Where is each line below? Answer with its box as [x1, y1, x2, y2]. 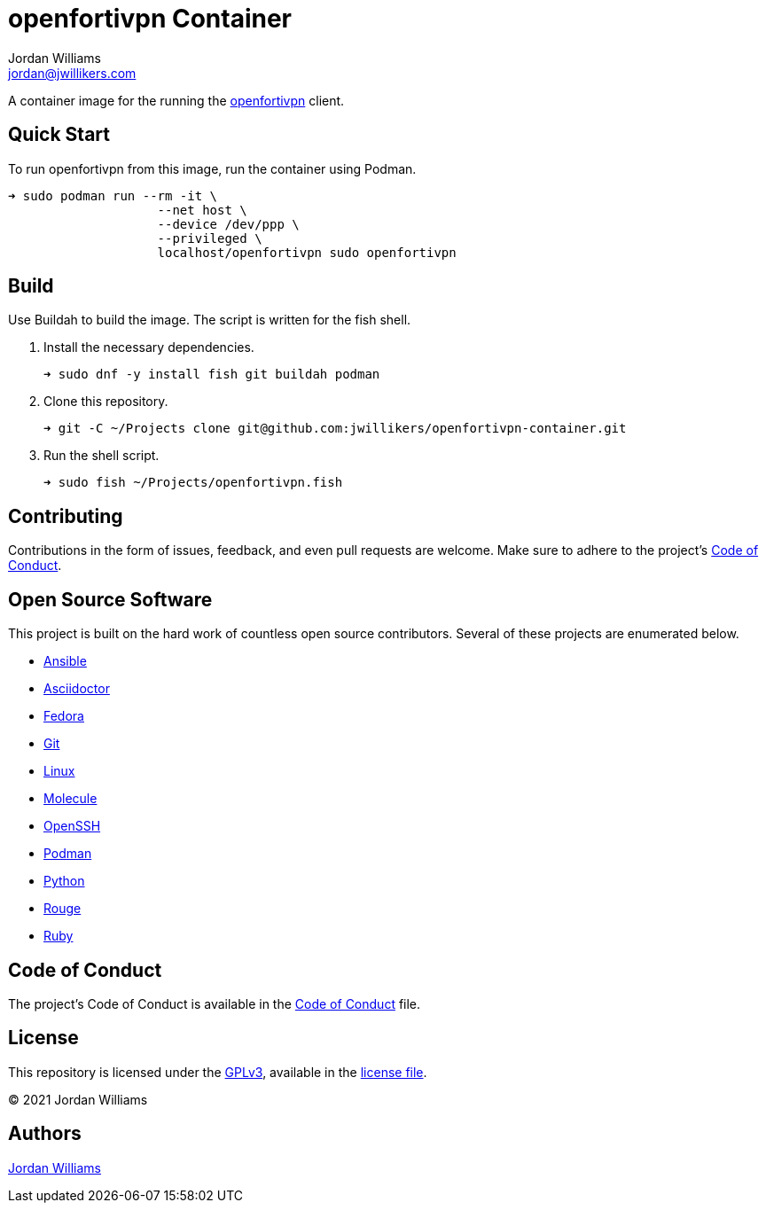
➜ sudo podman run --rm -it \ [8, 188, 218, 203]
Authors [8, 1122, 82, 1145]
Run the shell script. [43, 448, 160, 464]
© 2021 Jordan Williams [8, 1091, 148, 1107]
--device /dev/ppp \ [157, 216, 300, 231]
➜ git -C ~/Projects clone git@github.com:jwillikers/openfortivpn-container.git [43, 421, 627, 436]
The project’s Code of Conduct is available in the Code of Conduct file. [8, 995, 421, 1011]
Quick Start [8, 123, 110, 146]
